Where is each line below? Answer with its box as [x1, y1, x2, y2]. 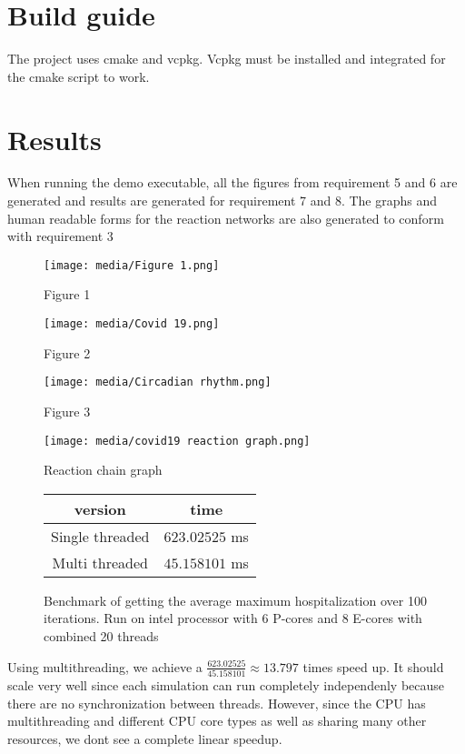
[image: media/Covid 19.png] [44, 317, 220, 331]
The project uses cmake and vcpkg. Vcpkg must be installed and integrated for [7, 49, 446, 68]
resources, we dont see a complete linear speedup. [7, 729, 282, 748]
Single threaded [51, 525, 150, 547]
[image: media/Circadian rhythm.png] [44, 376, 272, 389]
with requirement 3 [7, 226, 114, 246]
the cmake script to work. [7, 66, 150, 85]
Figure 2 [44, 343, 91, 362]
